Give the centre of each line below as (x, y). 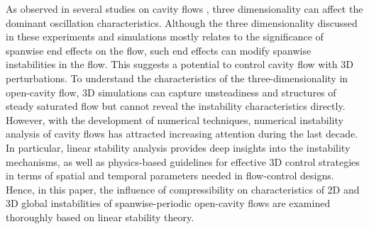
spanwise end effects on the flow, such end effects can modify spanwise (159, 50)
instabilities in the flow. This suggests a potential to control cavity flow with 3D (180, 64)
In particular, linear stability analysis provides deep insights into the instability (178, 147)
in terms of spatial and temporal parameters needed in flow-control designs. (170, 175)
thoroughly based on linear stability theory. (100, 217)
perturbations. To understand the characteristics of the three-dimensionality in (177, 78)
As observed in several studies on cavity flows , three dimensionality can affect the (184, 9)
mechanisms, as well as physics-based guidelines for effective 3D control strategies (183, 161)
